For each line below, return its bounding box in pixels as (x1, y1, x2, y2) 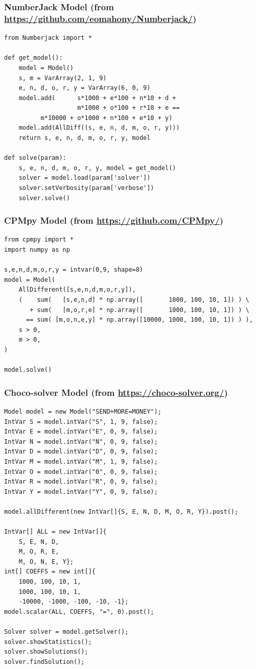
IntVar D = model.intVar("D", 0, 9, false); (4, 448, 158, 456)
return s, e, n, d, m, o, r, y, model (18, 134, 151, 142)
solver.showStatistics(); (4, 638, 92, 646)
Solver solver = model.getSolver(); (4, 628, 129, 636)
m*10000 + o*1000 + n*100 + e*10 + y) (40, 114, 173, 122)
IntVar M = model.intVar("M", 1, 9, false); (4, 458, 158, 465)
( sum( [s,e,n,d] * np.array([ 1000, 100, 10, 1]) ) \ (18, 296, 249, 304)
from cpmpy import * (4, 236, 74, 244)
